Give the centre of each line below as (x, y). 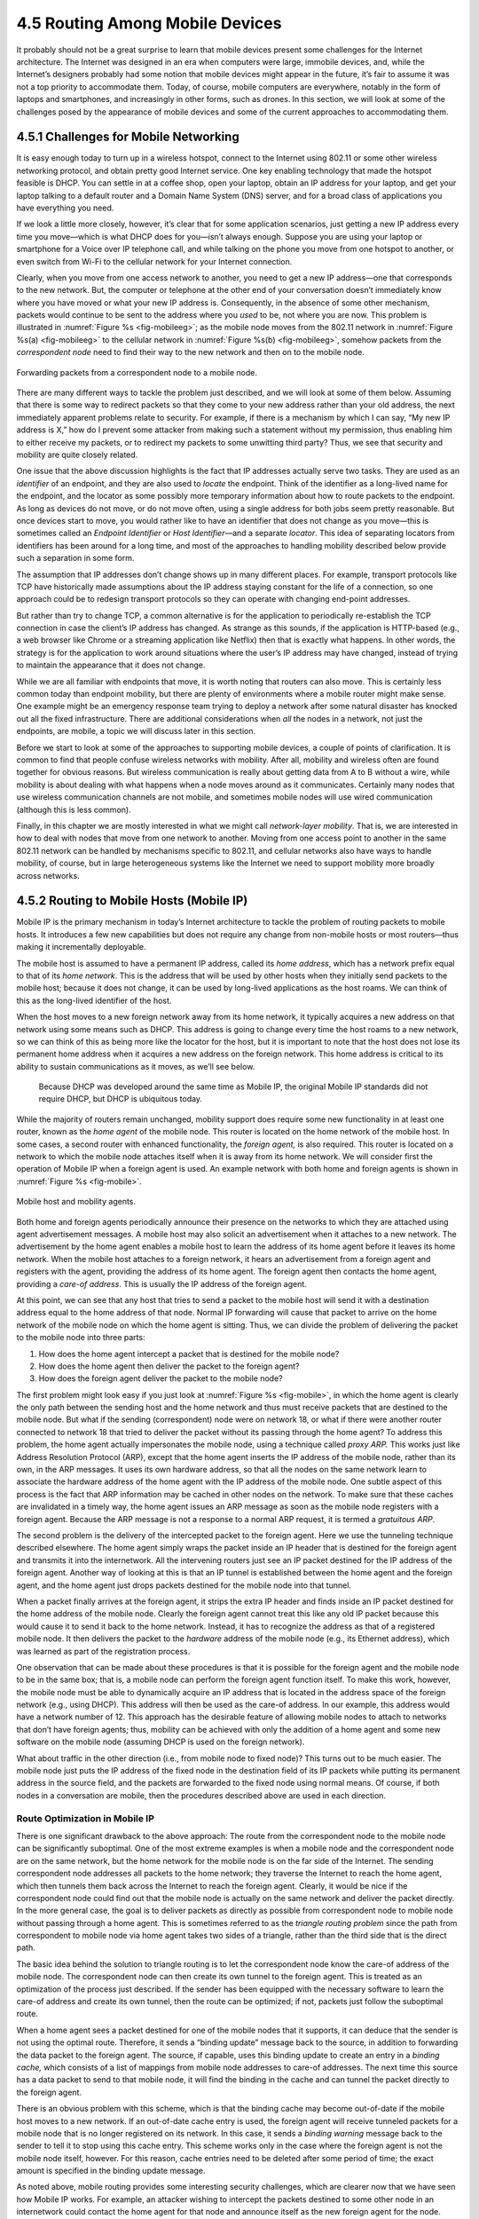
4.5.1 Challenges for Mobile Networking (128, 137)
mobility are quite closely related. (77, 454)
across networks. (48, 875)
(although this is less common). (74, 809)
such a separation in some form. (75, 558)
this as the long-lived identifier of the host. (94, 1000)
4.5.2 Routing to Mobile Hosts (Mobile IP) (132, 901)
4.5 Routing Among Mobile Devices (149, 23)
